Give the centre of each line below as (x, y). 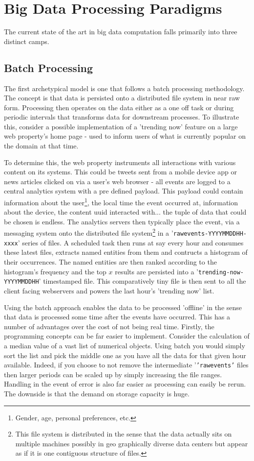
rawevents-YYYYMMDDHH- (210, 234)
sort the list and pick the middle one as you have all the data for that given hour (125, 355)
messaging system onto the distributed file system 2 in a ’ (89, 232)
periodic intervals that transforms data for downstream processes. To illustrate (122, 117)
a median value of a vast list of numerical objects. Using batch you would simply (125, 345)
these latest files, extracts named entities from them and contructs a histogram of (126, 252)
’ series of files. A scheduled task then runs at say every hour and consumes (131, 242)
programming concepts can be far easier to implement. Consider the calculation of (127, 336)
